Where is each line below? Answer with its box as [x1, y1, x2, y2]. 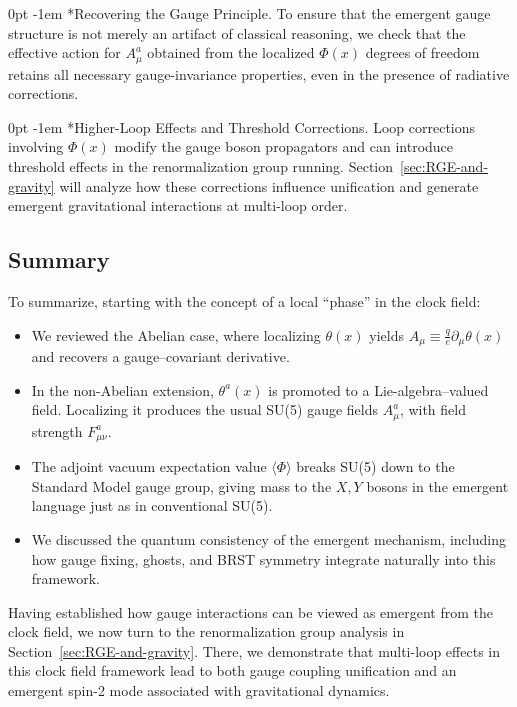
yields [369, 324, 404, 345]
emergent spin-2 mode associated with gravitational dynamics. [8, 680, 390, 701]
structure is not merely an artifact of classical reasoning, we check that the [8, 22, 466, 43]
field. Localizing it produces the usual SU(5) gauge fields [31, 399, 379, 420]
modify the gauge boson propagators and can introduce [114, 136, 454, 157]
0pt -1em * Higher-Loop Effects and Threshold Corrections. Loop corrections [8, 116, 476, 137]
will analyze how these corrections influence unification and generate [59, 175, 479, 196]
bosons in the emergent [366, 475, 509, 496]
